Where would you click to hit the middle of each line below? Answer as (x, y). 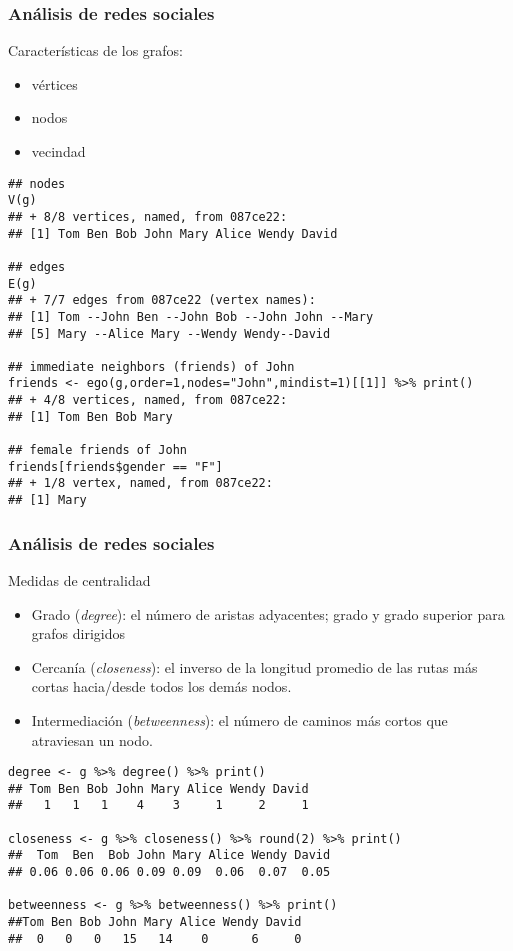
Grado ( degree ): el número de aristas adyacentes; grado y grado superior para (268, 613)
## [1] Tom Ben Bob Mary (90, 416)
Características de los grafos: (96, 50)
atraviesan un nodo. (92, 739)
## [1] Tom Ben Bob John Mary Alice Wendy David (173, 233)
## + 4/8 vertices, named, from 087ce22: (148, 400)
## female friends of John (97, 450)
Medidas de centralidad (79, 579)
